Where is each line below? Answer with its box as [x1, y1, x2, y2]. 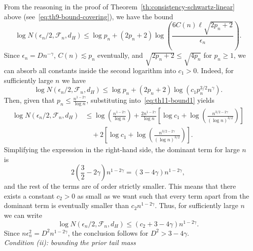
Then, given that [4, 95, 55, 105]
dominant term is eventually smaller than [4, 200, 129, 210]
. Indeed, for [196, 65, 234, 75]
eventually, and [97, 50, 143, 60]
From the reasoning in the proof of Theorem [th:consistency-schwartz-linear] [4, 1, 235, 11]
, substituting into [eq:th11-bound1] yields [86, 95, 215, 105]
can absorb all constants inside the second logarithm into [4, 65, 176, 75]
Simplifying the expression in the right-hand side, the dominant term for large [4, 144, 240, 155]
